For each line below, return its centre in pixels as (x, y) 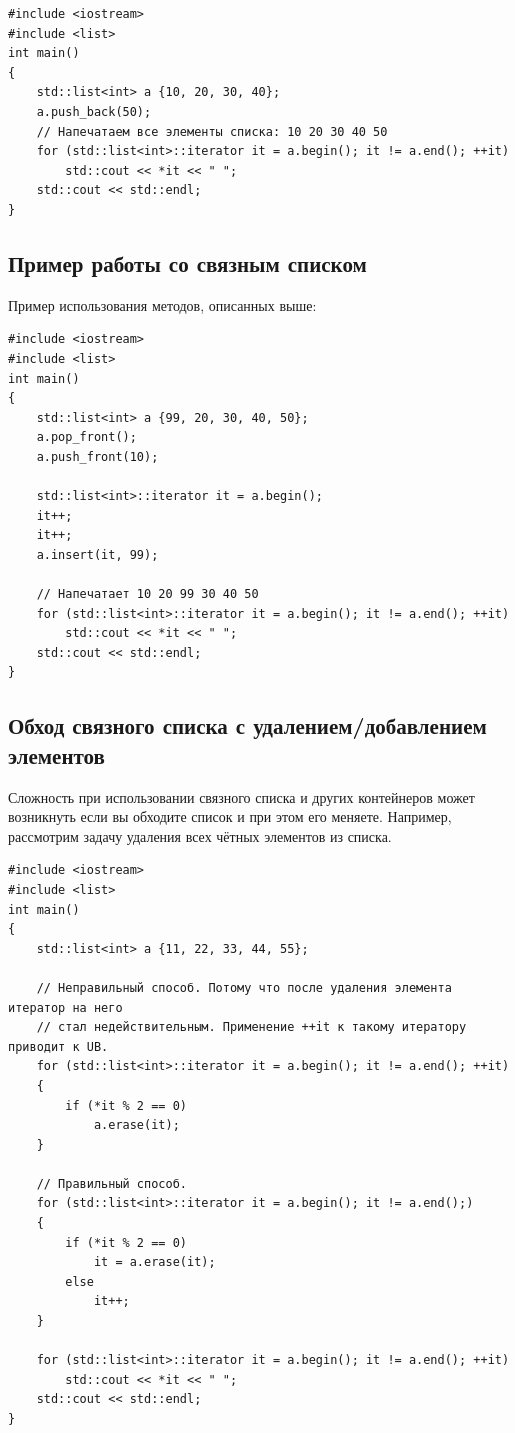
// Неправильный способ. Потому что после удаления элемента (244, 987)
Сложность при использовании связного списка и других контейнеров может (241, 796)
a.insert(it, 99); (97, 554)
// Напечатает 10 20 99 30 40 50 (147, 594)
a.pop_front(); (86, 437)
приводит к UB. (58, 1046)
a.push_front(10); (97, 456)
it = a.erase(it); (154, 1262)
